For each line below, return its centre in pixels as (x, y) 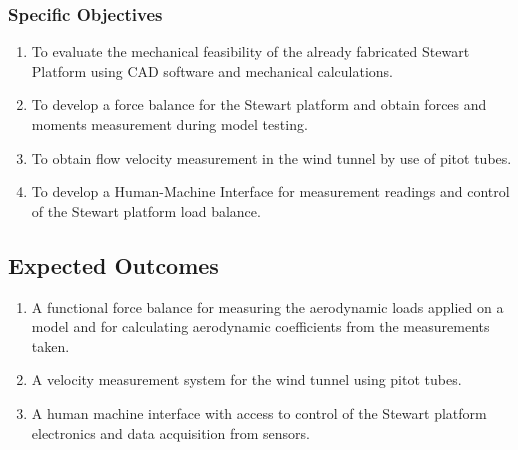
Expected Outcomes (113, 264)
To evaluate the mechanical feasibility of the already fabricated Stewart (250, 51)
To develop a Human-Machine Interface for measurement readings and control (270, 191)
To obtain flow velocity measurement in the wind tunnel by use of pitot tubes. (271, 157)
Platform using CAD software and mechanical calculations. (212, 70)
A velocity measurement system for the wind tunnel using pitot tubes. (246, 379)
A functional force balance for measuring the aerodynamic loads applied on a (267, 306)
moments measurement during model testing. (169, 124)
